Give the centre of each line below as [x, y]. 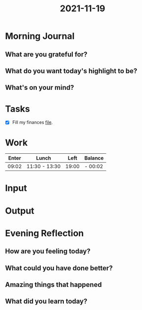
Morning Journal [40, 36]
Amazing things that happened [54, 285]
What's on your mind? [40, 88]
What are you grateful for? [46, 54]
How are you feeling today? [48, 251]
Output [20, 211]
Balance [94, 158]
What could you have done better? [59, 268]
